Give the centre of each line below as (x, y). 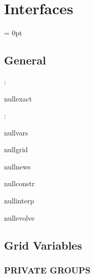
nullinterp (19, 201)
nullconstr (19, 183)
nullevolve (19, 217)
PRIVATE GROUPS (47, 270)
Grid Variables (43, 245)
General (25, 60)
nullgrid (16, 149)
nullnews (17, 166)
